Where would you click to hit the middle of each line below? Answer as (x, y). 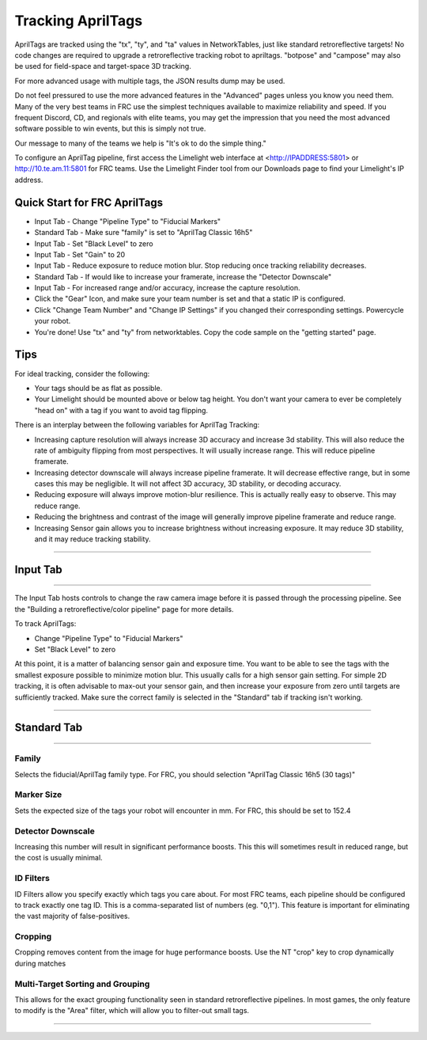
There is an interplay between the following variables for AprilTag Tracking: (137, 425)
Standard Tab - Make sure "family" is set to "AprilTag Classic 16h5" (144, 233)
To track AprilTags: (45, 624)
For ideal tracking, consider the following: (82, 374)
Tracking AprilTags (78, 21)
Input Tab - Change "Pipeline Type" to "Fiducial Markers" (128, 221)
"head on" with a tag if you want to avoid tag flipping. (121, 410)
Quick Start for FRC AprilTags (89, 202)
